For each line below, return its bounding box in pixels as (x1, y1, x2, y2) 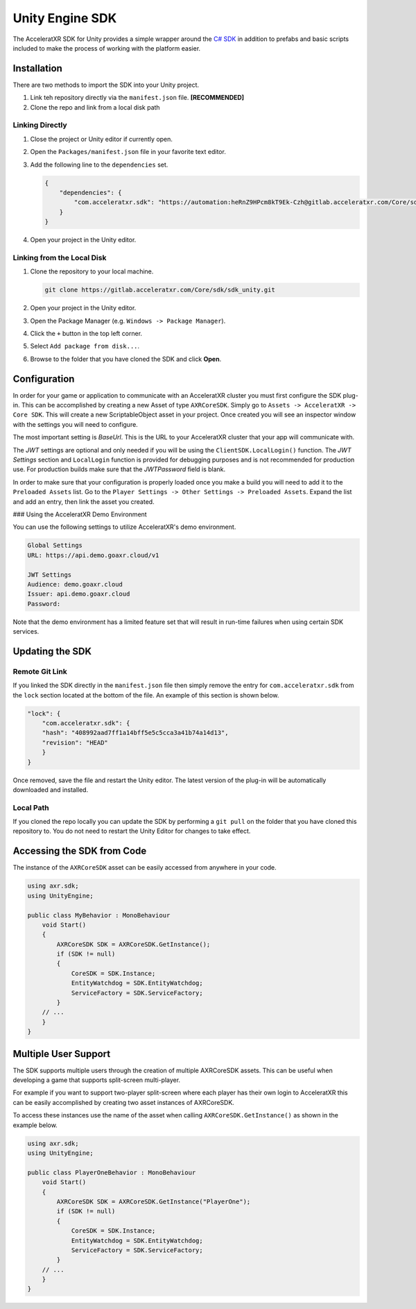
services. (12, 627, 40, 636)
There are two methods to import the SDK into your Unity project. (12, 81, 200, 89)
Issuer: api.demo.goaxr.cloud (27, 590, 130, 598)
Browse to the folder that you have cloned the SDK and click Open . (30, 355, 222, 363)
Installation (12, 62, 62, 74)
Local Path (12, 802, 49, 812)
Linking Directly (12, 120, 67, 130)
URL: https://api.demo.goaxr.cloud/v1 (27, 551, 159, 559)
